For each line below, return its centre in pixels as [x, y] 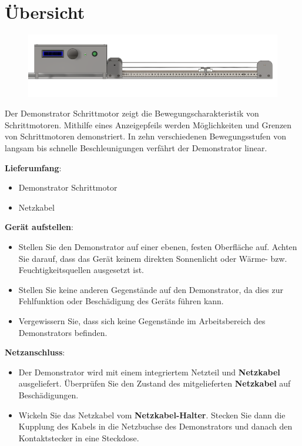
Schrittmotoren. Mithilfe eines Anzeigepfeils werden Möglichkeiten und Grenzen [148, 124]
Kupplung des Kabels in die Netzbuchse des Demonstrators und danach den [155, 426]
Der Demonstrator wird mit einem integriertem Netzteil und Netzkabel [149, 372]
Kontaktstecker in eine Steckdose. [79, 437]
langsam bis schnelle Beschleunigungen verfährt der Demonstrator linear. [136, 148]
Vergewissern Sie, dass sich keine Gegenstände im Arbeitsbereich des [142, 321]
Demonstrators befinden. [63, 332]
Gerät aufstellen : [39, 227]
